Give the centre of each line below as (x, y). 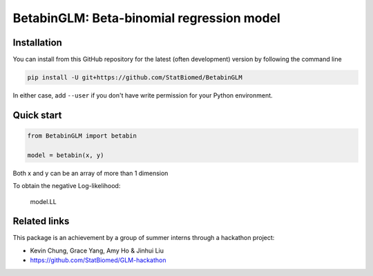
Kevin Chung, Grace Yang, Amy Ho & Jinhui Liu (97, 250)
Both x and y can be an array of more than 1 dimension (90, 173)
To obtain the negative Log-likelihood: (67, 186)
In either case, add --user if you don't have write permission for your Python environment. (143, 95)
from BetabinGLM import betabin (82, 136)
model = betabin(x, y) (66, 155)
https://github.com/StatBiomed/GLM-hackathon (98, 260)
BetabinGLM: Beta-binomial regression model (147, 18)
